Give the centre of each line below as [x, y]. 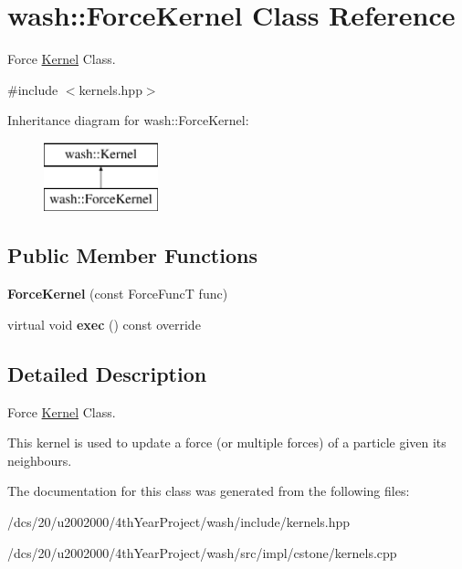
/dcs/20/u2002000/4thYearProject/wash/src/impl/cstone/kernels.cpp [202, 552]
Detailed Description [107, 373]
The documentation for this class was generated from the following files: [209, 491]
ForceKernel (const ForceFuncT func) [118, 294]
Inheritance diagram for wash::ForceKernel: [128, 120]
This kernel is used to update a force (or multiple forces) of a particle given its [227, 443]
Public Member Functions [132, 255]
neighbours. [40, 460]
